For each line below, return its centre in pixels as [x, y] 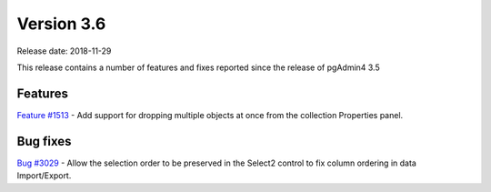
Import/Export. [44, 176]
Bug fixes [44, 141]
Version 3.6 [61, 24]
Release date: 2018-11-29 [64, 51]
